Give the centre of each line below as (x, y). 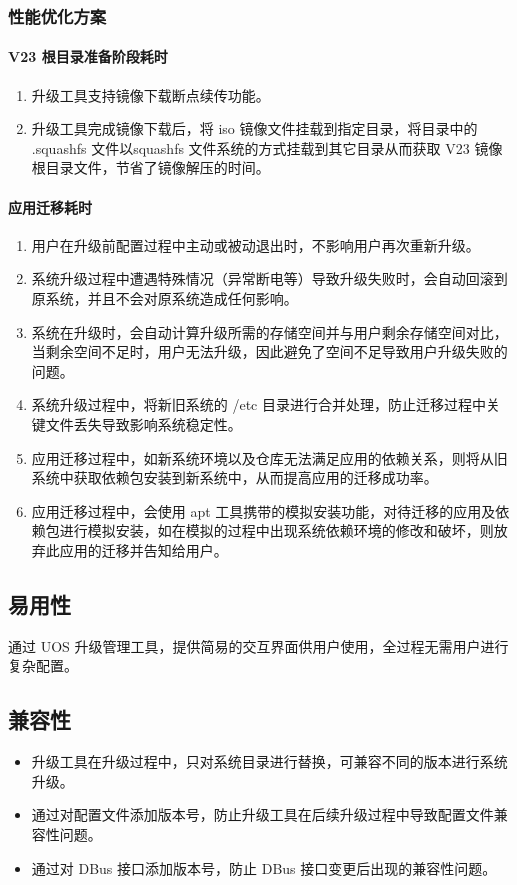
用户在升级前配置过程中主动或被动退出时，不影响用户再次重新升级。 (255, 244)
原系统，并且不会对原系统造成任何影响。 (164, 298)
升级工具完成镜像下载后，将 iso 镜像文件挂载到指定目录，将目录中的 (254, 128)
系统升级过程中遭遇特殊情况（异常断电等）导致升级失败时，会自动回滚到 (269, 278)
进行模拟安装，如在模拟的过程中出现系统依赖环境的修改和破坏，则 (276, 530)
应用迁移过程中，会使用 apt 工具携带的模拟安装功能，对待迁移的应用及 (263, 510)
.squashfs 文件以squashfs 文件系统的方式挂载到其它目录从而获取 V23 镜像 (267, 147)
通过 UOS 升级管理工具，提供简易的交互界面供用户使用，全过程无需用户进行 (258, 645)
